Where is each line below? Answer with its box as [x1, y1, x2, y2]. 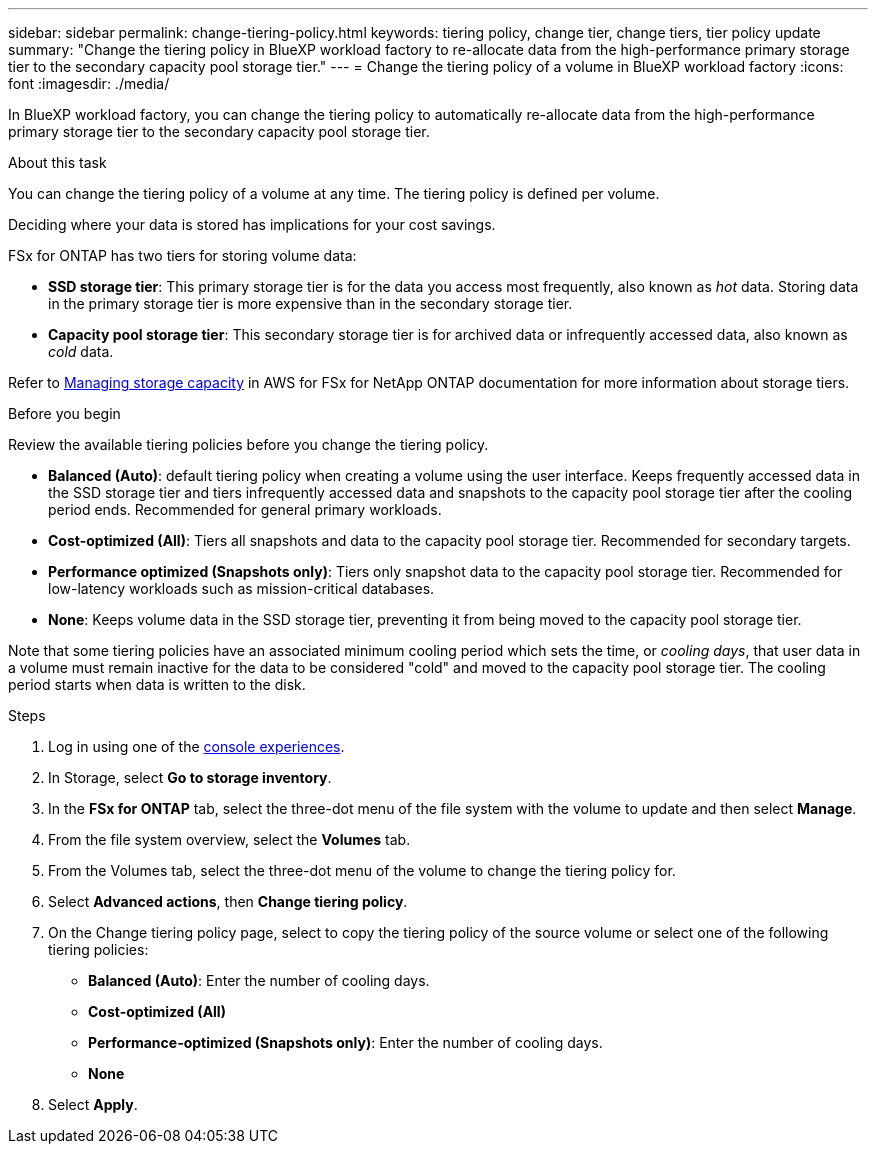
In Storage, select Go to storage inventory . [48, 769, 332, 786]
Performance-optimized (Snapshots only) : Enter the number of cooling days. [88, 1034, 603, 1051]
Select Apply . [48, 1096, 138, 1113]
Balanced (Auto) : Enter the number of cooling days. [88, 972, 430, 989]
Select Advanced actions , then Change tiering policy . [48, 893, 408, 910]
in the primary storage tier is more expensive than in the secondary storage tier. [48, 295, 573, 312]
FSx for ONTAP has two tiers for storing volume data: [8, 247, 357, 264]
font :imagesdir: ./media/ [8, 75, 170, 92]
